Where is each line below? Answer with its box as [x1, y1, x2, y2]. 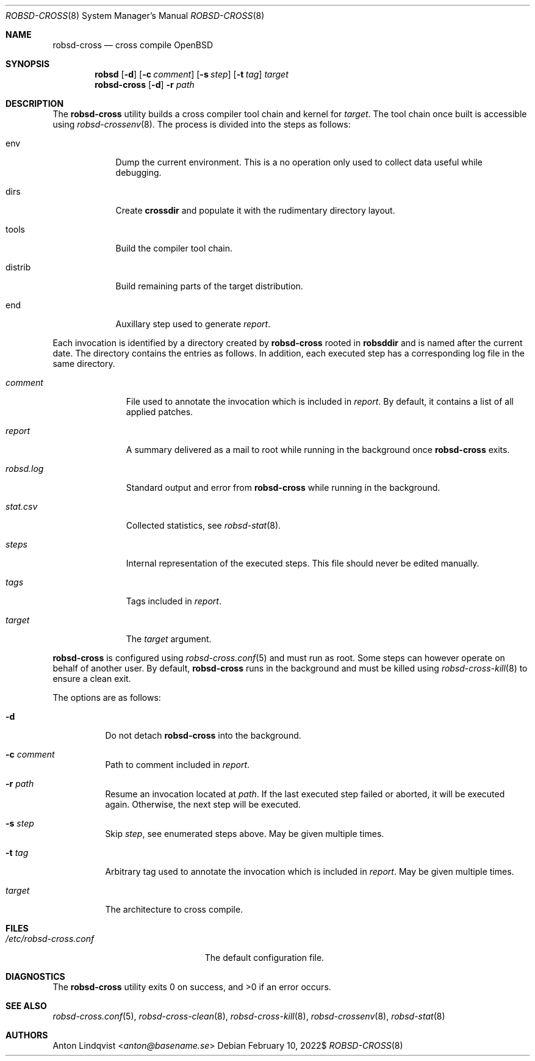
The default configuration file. [204, 952, 325, 963]
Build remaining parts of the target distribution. [115, 281, 303, 291]
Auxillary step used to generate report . [115, 319, 271, 329]
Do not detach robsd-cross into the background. [105, 730, 301, 741]
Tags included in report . [126, 596, 221, 606]
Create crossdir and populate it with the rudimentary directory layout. [115, 205, 395, 215]
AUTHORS [5, 1030, 48, 1040]
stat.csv [5, 501, 38, 512]
